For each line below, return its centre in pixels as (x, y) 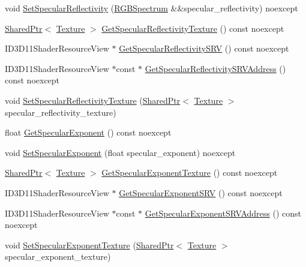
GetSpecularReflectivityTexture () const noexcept (193, 28)
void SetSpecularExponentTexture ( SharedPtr (89, 244)
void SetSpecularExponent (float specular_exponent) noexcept (120, 152)
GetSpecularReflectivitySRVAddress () (215, 68)
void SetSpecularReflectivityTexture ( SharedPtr (93, 100)
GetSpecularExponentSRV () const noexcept (201, 192)
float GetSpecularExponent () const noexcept (88, 132)
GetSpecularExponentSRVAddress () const (223, 213)
